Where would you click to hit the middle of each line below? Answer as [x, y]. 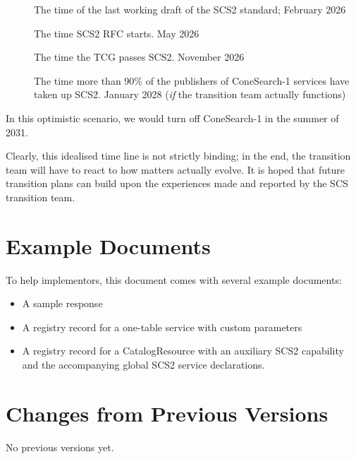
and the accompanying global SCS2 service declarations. [143, 365]
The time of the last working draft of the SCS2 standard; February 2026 [190, 9]
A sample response [62, 303]
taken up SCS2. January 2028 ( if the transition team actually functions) [190, 94]
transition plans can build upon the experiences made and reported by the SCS [177, 183]
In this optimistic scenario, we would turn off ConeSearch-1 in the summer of [172, 118]
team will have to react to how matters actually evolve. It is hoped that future [175, 169]
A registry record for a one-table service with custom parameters [162, 327]
